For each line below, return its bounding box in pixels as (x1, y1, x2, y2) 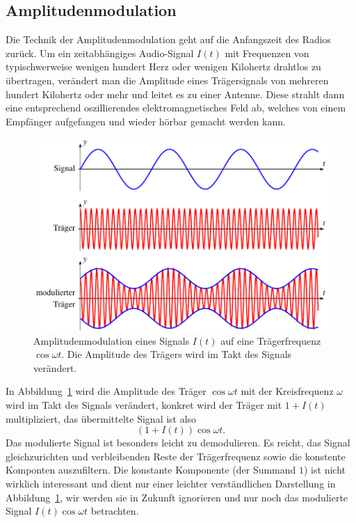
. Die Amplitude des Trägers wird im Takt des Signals (61, 347, 292, 361)
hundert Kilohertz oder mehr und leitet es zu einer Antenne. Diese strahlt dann (6, 86, 345, 101)
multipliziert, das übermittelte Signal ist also (6, 411, 197, 426)
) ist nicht (304, 462, 346, 477)
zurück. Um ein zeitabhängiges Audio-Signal (6, 45, 194, 60)
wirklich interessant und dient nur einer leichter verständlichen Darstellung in (6, 476, 336, 490)
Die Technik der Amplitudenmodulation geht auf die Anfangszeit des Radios (6, 32, 332, 47)
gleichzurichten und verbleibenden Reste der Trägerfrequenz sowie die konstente (6, 448, 346, 463)
